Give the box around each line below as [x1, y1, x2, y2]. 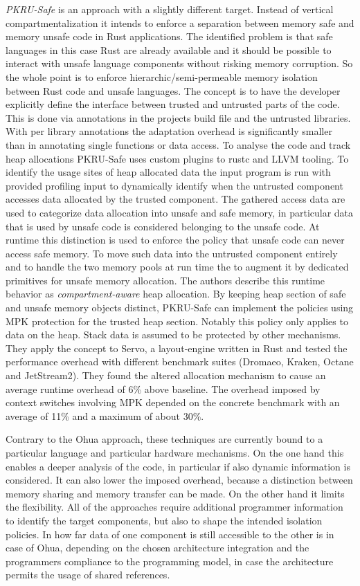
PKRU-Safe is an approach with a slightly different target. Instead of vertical [6, 2, 334, 16]
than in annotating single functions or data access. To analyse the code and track [6, 137, 351, 152]
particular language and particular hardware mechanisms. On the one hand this [6, 446, 344, 459]
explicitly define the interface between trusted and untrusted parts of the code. [6, 97, 340, 111]
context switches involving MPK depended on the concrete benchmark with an [6, 395, 340, 410]
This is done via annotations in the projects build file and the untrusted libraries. [6, 110, 351, 125]
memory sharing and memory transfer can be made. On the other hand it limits [6, 486, 345, 500]
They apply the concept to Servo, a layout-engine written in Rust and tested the [6, 340, 348, 355]
